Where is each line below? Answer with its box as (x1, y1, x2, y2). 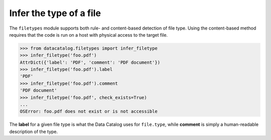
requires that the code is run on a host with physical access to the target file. (9, 32, 168, 38)
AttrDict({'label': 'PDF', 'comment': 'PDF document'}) (20, 59, 161, 65)
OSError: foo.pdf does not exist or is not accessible (20, 108, 158, 114)
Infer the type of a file (9, 8, 101, 19)
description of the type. (9, 128, 58, 134)
